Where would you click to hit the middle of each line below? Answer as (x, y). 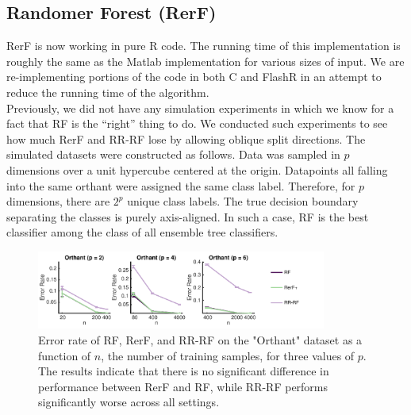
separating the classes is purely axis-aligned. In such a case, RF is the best (188, 216)
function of (65, 355)
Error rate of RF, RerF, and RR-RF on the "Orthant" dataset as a (200, 340)
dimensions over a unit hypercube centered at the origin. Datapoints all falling (197, 169)
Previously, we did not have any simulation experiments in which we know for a (200, 108)
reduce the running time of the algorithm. (108, 92)
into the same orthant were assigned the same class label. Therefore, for (181, 185)
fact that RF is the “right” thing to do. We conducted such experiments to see (197, 123)
